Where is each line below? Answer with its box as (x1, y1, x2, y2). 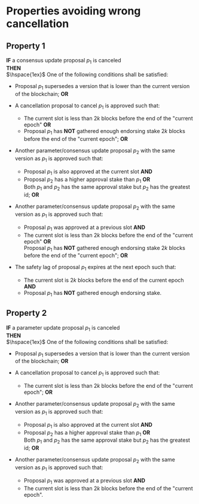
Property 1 (6, 41, 46, 51)
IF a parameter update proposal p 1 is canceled (6, 324, 120, 333)
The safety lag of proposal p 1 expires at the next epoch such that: (14, 264, 176, 272)
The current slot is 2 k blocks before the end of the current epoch (23, 277, 184, 284)
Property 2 (6, 308, 47, 318)
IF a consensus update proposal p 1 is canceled (6, 57, 121, 65)
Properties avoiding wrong (6, 4, 141, 18)
